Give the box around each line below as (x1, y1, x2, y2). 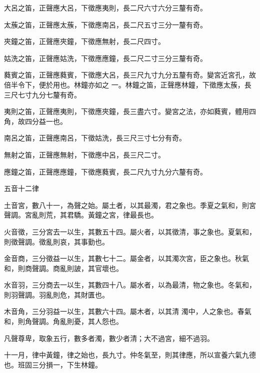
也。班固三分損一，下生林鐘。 (4, 359, 102, 369)
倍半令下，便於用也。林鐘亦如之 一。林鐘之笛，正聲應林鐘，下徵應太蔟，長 (4, 79, 251, 89)
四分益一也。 (24, 115, 67, 126)
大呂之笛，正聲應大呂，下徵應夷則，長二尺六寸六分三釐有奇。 (4, 2, 207, 12)
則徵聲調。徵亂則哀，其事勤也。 (4, 236, 109, 246)
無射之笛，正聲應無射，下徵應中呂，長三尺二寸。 (4, 149, 165, 159)
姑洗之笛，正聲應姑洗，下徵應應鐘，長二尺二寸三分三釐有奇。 (4, 52, 207, 63)
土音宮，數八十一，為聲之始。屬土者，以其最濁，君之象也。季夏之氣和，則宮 (4, 199, 256, 210)
